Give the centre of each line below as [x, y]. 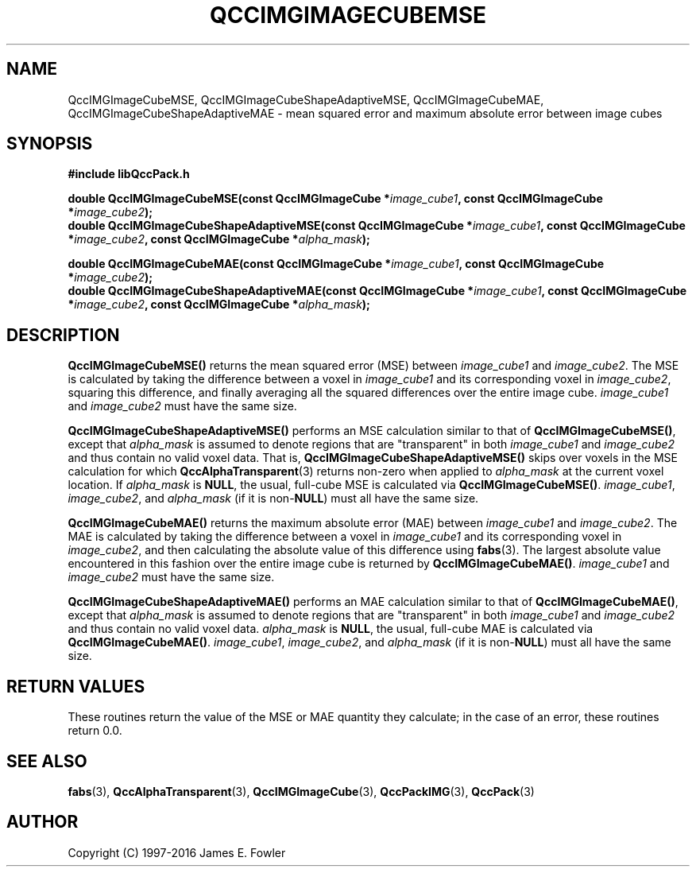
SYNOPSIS [50, 144]
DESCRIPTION [63, 335]
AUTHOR [43, 822]
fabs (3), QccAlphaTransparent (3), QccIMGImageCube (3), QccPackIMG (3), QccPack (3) [301, 791]
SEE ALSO [47, 761]
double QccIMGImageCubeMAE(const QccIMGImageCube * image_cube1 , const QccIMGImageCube [336, 264]
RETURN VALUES [76, 686]
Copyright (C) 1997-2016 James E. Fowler [177, 852]
